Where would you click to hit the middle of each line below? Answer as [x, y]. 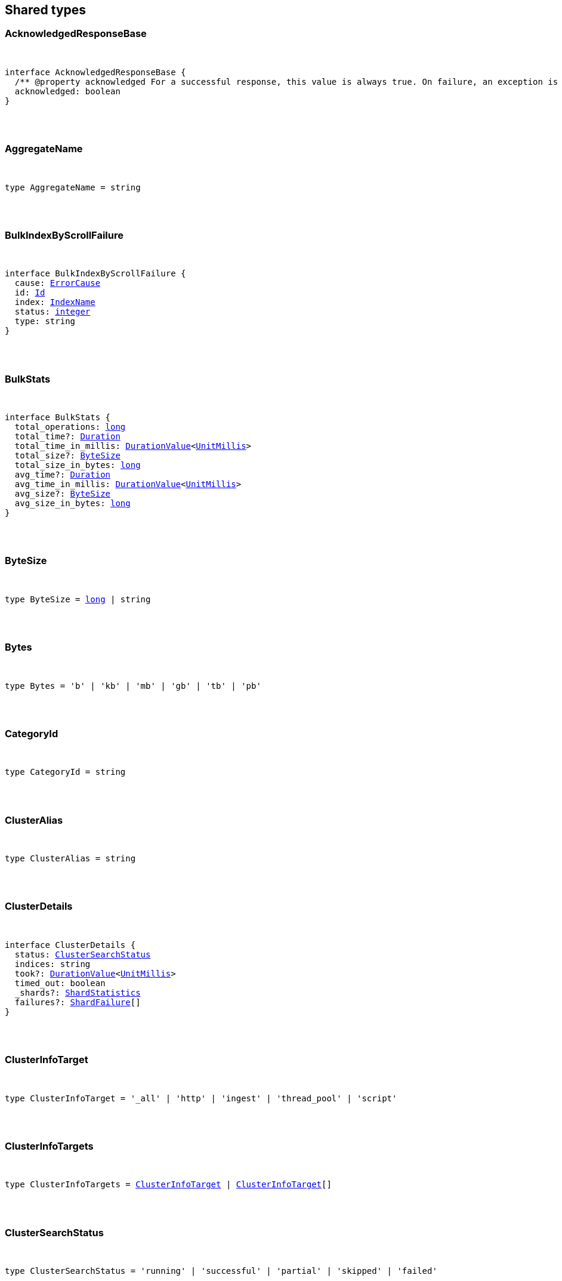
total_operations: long [70, 427]
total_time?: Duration [67, 437]
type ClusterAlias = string [70, 859]
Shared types [46, 10]
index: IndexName [55, 302]
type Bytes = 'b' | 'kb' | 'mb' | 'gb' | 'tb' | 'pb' [133, 686]
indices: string [53, 964]
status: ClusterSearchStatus [83, 954]
